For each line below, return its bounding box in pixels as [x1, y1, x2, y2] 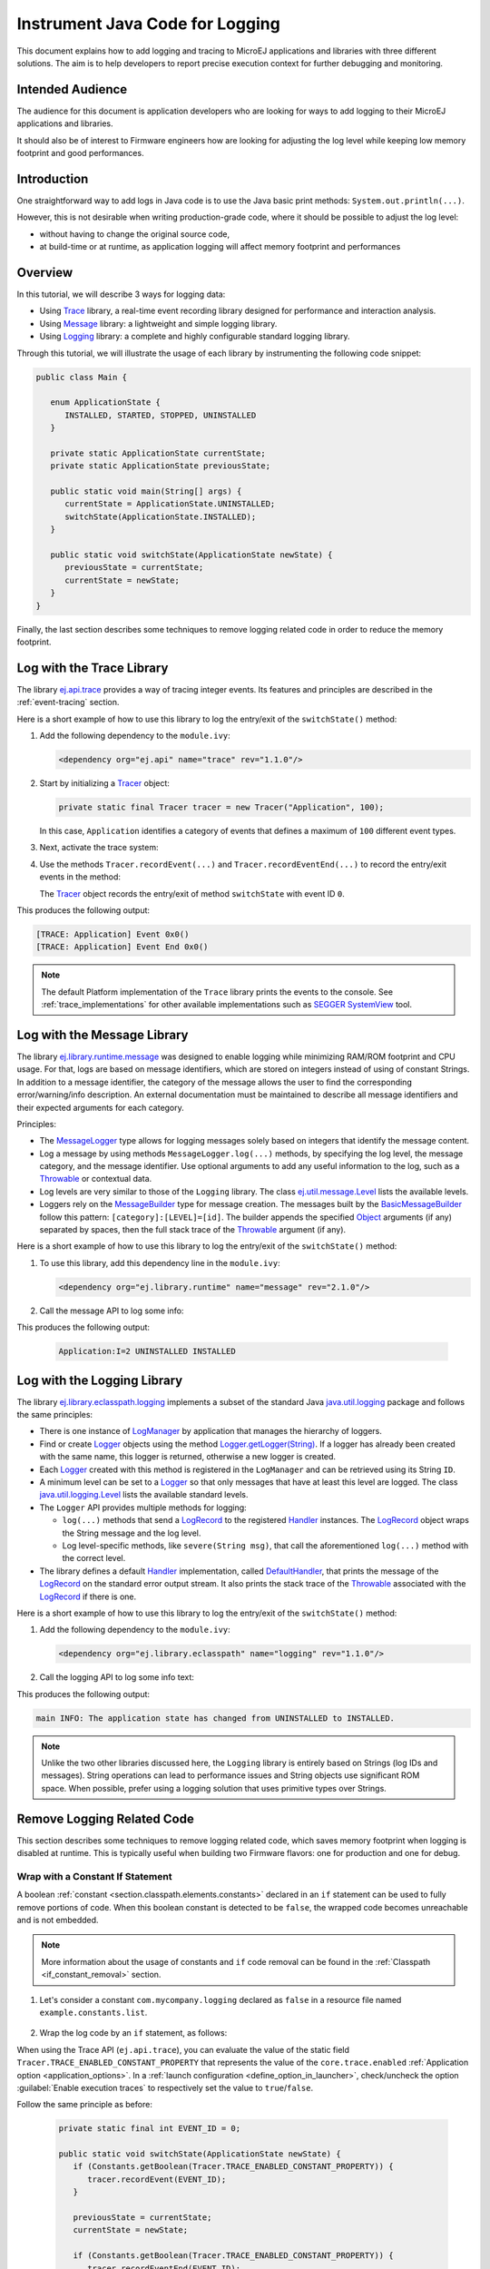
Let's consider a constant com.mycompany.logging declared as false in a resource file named [39, 1994, 402, 2005]
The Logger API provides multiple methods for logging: [39, 1502, 247, 1513]
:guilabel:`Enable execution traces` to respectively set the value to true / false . [16, 2082, 314, 2093]
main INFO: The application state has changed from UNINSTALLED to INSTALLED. [35, 1713, 395, 1724]
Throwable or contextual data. [39, 1174, 152, 1184]
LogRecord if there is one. [39, 1591, 137, 1602]
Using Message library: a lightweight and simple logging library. [39, 318, 278, 329]
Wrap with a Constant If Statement [16, 1870, 172, 1882]
